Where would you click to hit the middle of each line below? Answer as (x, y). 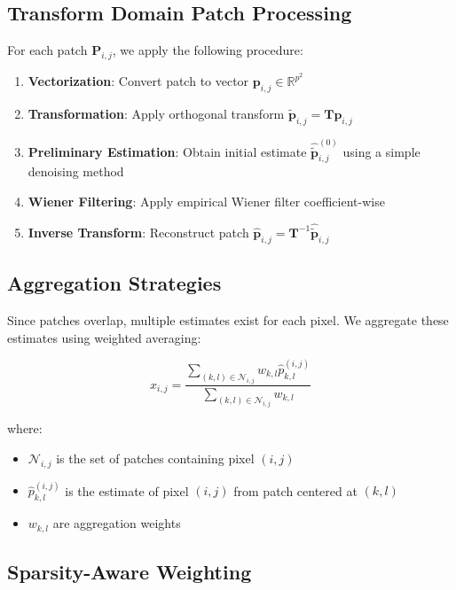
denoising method (76, 171)
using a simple (381, 151)
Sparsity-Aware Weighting (130, 571)
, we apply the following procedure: (208, 50)
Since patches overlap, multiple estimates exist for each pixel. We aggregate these (228, 319)
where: (25, 428)
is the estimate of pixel (127, 490)
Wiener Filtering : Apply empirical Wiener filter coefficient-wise (206, 201)
